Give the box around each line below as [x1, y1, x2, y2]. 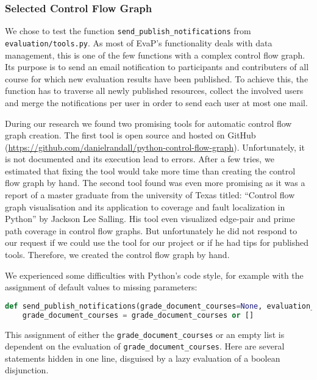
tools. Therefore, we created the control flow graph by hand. [5, 248, 230, 261]
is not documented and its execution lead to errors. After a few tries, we [5, 152, 274, 165]
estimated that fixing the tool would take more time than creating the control [5, 164, 296, 177]
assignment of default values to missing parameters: [5, 281, 198, 293]
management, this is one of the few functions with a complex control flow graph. [5, 48, 305, 61]
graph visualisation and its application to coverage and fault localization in [5, 200, 285, 213]
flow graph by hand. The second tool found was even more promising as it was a [5, 176, 305, 189]
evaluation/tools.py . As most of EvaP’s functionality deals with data [5, 36, 272, 49]
